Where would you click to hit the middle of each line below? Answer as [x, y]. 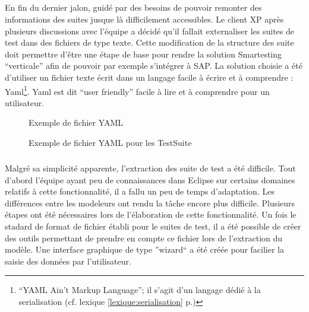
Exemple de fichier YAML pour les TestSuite [110, 142]
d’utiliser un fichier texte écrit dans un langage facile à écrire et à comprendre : [149, 77]
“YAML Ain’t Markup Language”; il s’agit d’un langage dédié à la [140, 290]
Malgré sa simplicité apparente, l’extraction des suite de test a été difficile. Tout [150, 168]
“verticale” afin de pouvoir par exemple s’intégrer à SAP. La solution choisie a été [154, 66]
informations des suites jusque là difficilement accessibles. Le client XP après [144, 19]
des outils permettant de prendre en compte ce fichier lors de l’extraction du [144, 238]
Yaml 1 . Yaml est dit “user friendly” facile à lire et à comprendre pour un [137, 90]
